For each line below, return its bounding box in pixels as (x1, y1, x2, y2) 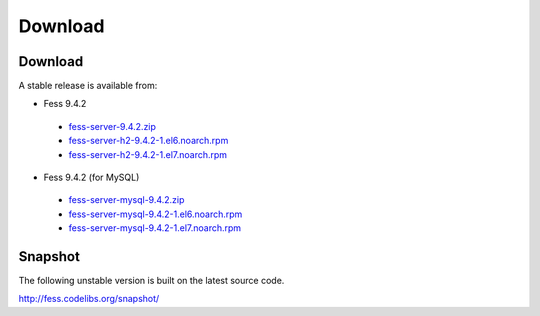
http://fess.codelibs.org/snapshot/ (18, 293, 160, 305)
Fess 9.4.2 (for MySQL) (43, 171, 140, 184)
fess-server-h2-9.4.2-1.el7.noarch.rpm (68, 148, 228, 160)
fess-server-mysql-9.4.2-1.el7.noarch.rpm (68, 222, 242, 234)
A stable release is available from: (18, 80, 158, 92)
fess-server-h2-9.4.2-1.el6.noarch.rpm (68, 135, 229, 147)
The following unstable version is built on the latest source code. (18, 275, 285, 287)
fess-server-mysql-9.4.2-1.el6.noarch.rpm (68, 208, 243, 220)
